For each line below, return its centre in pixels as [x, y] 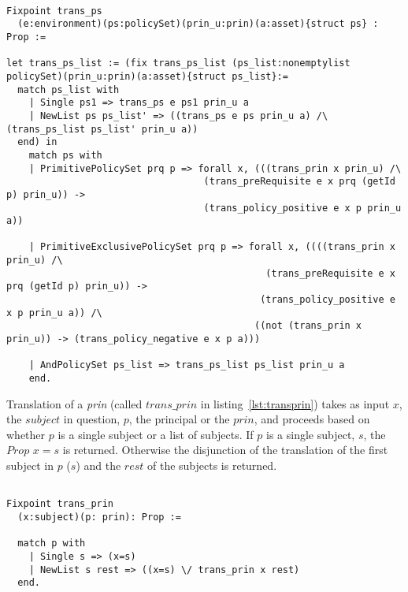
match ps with [65, 155]
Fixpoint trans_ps [54, 11]
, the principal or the [179, 419]
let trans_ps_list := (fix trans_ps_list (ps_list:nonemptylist [178, 63]
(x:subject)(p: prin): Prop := [99, 517]
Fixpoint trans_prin [60, 504]
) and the [98, 465]
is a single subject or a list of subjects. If [156, 434]
